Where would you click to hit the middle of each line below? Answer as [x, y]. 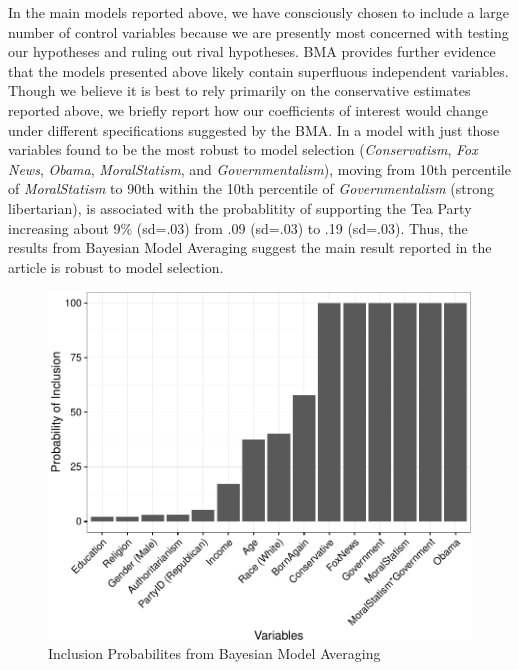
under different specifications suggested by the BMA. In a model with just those [254, 129]
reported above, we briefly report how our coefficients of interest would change [248, 109]
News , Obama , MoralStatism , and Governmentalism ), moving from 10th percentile [259, 168]
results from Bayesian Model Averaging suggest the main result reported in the [250, 247]
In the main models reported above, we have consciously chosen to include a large [258, 12]
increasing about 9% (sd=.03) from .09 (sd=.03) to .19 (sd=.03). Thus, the [238, 227]
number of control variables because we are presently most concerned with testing [258, 31]
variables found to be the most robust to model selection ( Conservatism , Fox [243, 149]
